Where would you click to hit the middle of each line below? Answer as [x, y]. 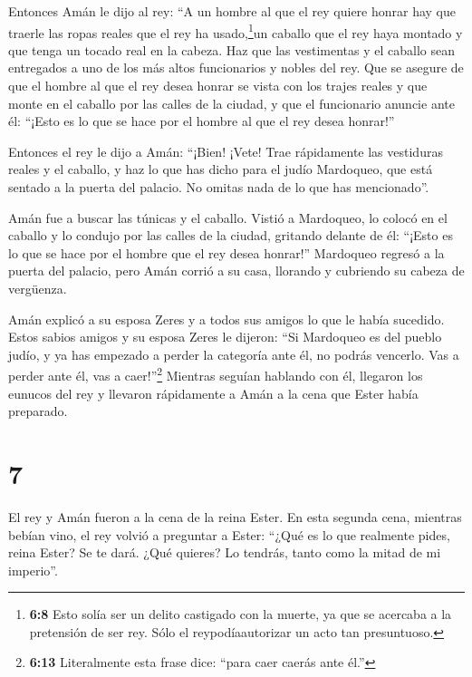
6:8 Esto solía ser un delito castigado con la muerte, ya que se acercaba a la [241, 614]
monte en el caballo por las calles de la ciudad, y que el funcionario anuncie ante [231, 103]
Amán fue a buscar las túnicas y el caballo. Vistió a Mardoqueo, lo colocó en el [228, 217]
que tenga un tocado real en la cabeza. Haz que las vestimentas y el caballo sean [231, 49]
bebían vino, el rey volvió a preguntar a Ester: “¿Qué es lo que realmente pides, [229, 534]
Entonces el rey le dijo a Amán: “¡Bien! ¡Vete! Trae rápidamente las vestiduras [226, 151]
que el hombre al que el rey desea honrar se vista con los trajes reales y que [218, 86]
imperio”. [33, 570]
